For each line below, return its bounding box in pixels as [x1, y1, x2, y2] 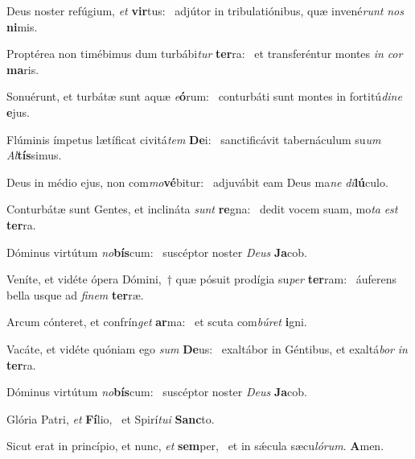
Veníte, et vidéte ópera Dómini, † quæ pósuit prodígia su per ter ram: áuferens [6, 271, 397, 287]
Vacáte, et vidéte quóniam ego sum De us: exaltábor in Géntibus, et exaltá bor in [6, 340, 408, 357]
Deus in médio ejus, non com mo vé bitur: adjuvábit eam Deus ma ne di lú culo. [6, 173, 388, 190]
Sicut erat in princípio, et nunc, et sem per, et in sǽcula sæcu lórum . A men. [6, 437, 384, 454]
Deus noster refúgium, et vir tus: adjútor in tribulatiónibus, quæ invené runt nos [6, 2, 404, 19]
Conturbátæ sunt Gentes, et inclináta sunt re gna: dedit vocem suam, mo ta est [6, 201, 398, 217]
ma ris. [6, 60, 39, 77]
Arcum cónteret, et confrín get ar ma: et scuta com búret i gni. [6, 313, 307, 330]
